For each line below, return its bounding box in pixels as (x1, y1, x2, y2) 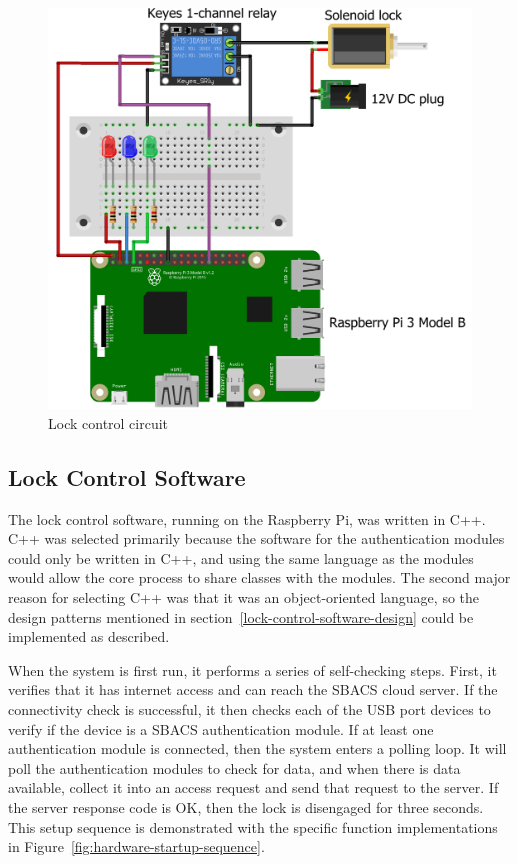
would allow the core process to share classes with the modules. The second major (8, 567, 511, 588)
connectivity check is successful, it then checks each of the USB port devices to (8, 698, 491, 719)
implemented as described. (8, 626, 170, 647)
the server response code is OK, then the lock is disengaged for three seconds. (8, 796, 484, 817)
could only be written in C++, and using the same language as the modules (8, 547, 474, 568)
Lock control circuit (48, 412, 169, 433)
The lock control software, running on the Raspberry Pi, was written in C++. (8, 508, 486, 529)
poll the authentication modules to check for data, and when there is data (8, 757, 461, 778)
